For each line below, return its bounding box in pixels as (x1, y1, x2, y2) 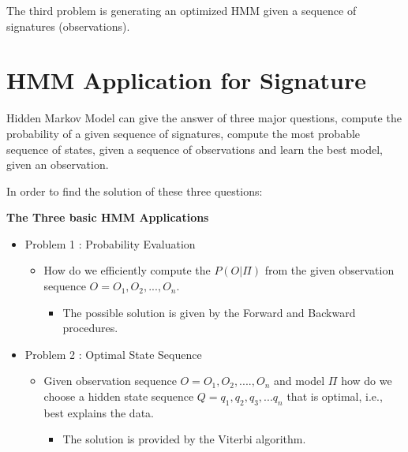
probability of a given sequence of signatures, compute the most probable (6, 125, 361, 141)
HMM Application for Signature (6, 64, 367, 96)
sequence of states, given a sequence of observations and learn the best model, (6, 140, 383, 157)
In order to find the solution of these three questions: (6, 182, 263, 199)
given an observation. (6, 156, 109, 173)
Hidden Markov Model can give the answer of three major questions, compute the (6, 110, 402, 126)
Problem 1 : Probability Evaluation (24, 235, 196, 252)
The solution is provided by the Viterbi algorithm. (62, 431, 306, 447)
